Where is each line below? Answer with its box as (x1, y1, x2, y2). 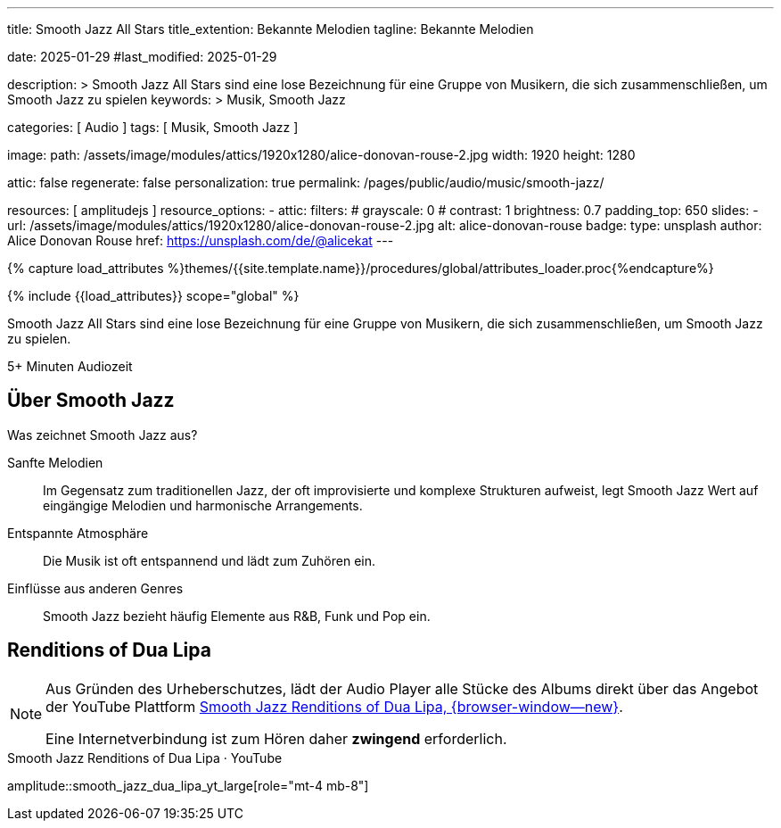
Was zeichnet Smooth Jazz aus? (7, 426, 198, 443)
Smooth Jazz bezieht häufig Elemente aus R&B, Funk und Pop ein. (43, 608, 431, 624)
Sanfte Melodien (7, 454, 103, 470)
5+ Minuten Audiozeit (7, 359, 133, 374)
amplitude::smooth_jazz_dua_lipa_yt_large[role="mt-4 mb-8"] (7, 777, 369, 793)
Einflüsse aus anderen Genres (7, 580, 184, 596)
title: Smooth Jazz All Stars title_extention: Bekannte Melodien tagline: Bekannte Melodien (7, 21, 534, 37)
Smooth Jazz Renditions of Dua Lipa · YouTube (7, 749, 283, 766)
